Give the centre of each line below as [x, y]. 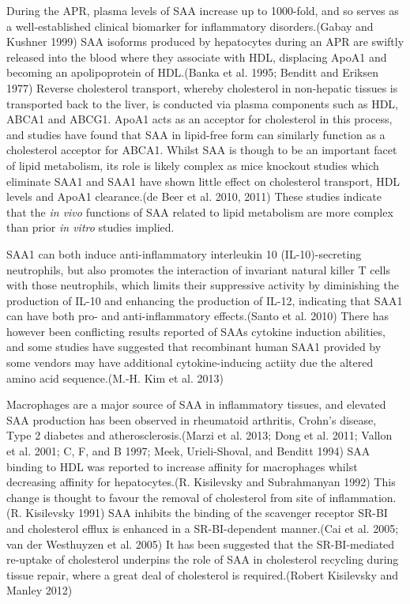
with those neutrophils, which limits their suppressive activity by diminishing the [203, 285]
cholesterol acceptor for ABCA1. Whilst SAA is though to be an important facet [202, 150]
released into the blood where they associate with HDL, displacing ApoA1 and [197, 57]
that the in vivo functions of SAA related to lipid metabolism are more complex [200, 211]
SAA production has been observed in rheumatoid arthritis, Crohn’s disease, [192, 419]
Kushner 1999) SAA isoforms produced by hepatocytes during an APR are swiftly [205, 42]
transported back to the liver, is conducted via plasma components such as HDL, [203, 103]
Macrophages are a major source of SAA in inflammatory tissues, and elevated [196, 404]
